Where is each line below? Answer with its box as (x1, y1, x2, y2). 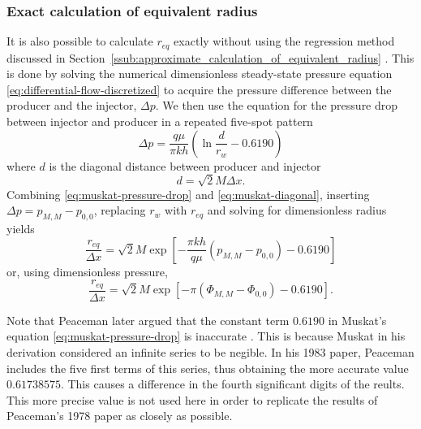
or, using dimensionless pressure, (6, 262, 168, 279)
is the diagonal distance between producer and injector (49, 157, 321, 174)
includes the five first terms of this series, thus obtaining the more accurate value (6, 359, 409, 376)
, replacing (93, 201, 146, 219)
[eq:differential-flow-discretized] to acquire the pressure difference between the (6, 80, 392, 97)
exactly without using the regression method (174, 32, 395, 50)
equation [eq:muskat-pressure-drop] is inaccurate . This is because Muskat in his (6, 327, 406, 344)
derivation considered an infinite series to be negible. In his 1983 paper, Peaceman (6, 344, 415, 361)
